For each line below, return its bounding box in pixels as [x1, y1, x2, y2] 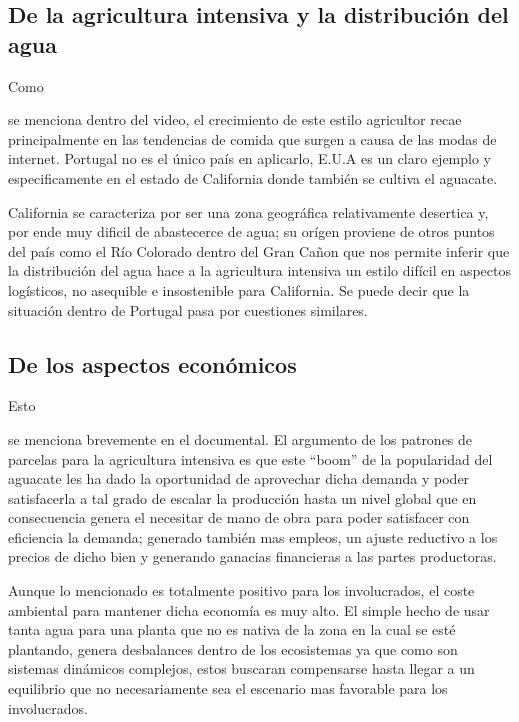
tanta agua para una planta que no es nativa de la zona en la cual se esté [8, 619, 456, 640]
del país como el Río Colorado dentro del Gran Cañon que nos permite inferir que [8, 240, 510, 261]
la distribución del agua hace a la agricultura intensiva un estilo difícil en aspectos [8, 260, 511, 281]
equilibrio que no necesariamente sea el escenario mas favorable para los [8, 678, 448, 699]
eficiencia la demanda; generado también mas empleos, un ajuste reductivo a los [8, 526, 498, 547]
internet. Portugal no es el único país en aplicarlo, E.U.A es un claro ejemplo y [8, 148, 491, 169]
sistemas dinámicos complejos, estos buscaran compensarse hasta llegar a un [8, 658, 475, 679]
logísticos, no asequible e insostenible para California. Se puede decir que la [8, 279, 470, 300]
